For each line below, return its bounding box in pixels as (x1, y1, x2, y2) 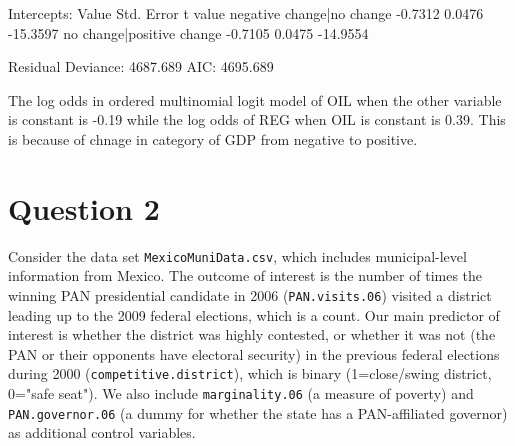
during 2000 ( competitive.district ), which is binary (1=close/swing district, (8, 363, 492, 384)
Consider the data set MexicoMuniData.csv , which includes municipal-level (8, 245, 467, 266)
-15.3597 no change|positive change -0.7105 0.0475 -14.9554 (8, 22, 369, 43)
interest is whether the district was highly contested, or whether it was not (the (8, 324, 496, 345)
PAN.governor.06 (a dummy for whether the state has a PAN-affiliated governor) (8, 402, 508, 423)
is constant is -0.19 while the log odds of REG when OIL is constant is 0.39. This (8, 109, 506, 130)
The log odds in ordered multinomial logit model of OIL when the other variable (8, 89, 502, 110)
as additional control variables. (8, 422, 196, 443)
